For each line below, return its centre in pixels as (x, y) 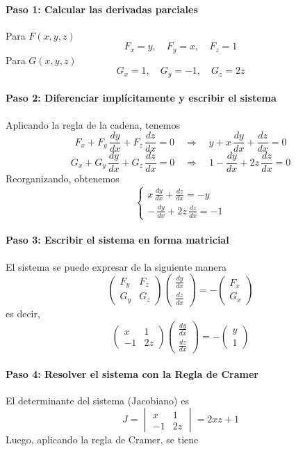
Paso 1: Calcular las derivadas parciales (102, 9)
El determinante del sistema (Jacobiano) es (97, 400)
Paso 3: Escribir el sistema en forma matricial (117, 240)
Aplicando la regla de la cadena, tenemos (93, 124)
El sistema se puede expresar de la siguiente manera (116, 266)
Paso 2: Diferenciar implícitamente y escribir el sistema (141, 98)
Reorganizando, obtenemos (63, 179)
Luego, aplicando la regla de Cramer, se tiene (102, 440)
